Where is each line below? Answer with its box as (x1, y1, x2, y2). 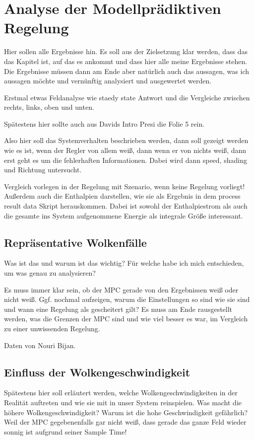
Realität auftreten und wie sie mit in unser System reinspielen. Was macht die (4, 397, 242, 407)
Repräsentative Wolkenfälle (4, 234, 147, 250)
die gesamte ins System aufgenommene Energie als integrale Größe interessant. (4, 210, 243, 220)
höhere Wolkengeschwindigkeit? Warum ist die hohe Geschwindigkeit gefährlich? (4, 407, 248, 417)
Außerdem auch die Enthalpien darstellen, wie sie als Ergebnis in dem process (4, 191, 241, 201)
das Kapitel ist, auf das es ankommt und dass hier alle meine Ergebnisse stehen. (4, 56, 248, 66)
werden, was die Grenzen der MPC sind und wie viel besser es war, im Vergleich (4, 313, 248, 324)
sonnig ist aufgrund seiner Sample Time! (4, 426, 127, 437)
